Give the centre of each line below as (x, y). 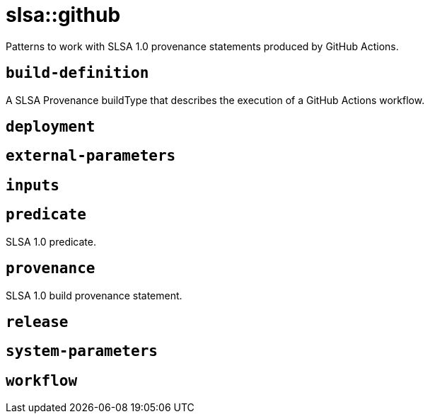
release (37, 322)
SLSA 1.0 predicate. (51, 241)
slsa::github (63, 15)
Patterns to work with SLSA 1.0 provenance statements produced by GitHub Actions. (202, 46)
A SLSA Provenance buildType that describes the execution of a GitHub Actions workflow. (215, 100)
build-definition (77, 73)
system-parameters (82, 351)
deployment (51, 127)
